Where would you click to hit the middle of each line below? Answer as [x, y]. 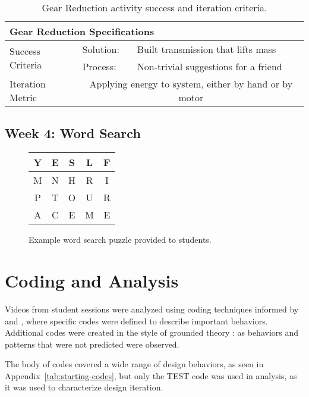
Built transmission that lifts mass [206, 49]
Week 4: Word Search [73, 133]
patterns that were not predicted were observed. [92, 344]
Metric [23, 97]
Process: [99, 66]
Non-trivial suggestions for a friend [209, 66]
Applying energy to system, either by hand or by [191, 84]
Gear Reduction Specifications [82, 31]
